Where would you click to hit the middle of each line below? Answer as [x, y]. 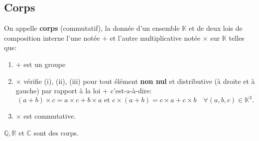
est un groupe [45, 64]
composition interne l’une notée [52, 37]
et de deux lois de [215, 28]
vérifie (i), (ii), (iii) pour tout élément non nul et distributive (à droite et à [139, 81]
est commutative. [50, 116]
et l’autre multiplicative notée [155, 37]
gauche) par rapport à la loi [58, 91]
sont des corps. [56, 132]
